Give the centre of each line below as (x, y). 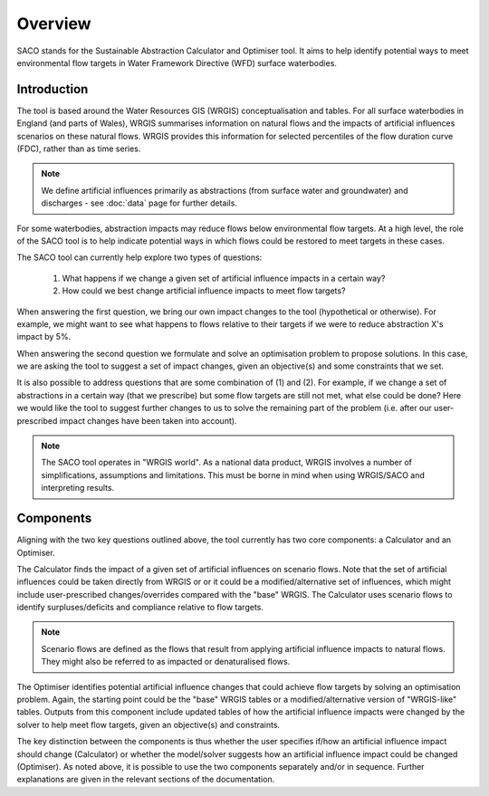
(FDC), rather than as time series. (79, 149)
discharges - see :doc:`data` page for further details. (139, 203)
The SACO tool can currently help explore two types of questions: (139, 257)
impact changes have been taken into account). (148, 420)
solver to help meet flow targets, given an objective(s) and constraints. (149, 724)
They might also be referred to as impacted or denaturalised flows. (166, 662)
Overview (54, 24)
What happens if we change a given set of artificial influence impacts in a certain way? (224, 278)
